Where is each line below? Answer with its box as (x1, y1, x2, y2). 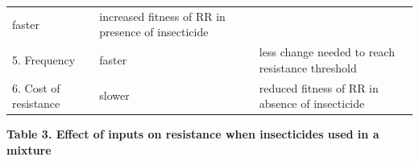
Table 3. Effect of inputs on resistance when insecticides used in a (6, 126, 380, 142)
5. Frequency (12, 51, 76, 68)
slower (99, 87, 130, 104)
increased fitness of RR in (99, 7, 226, 24)
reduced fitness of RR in (259, 79, 379, 96)
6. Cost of (12, 79, 60, 96)
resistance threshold (259, 59, 357, 76)
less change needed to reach (259, 43, 395, 60)
